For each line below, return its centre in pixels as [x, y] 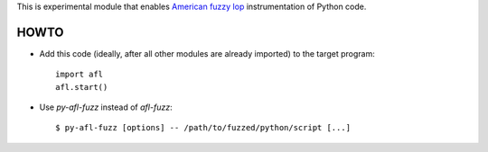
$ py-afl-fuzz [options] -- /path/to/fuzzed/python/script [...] [203, 128]
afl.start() [82, 87]
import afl [80, 75]
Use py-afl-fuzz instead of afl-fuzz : [106, 107]
